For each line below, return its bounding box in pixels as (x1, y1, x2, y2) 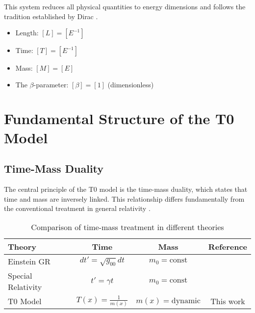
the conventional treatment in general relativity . (4, 203, 151, 213)
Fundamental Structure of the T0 (4, 108, 234, 128)
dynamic (171, 296, 201, 305)
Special (8, 269, 32, 281)
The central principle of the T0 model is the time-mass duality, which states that (4, 184, 248, 194)
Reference (208, 240, 247, 252)
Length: (15, 27, 39, 38)
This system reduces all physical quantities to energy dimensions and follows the (4, 1, 246, 11)
